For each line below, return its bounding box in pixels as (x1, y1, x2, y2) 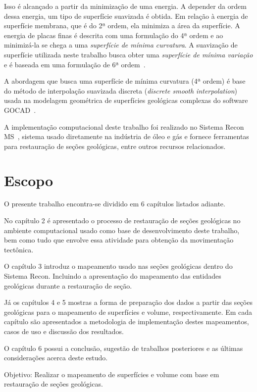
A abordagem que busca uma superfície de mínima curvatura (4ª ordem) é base (4, 76, 246, 86)
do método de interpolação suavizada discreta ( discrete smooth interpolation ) (4, 85, 238, 96)
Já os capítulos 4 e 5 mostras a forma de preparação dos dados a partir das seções (4, 297, 253, 307)
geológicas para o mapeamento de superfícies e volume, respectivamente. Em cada (4, 306, 253, 317)
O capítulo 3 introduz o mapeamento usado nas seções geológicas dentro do (4, 261, 233, 271)
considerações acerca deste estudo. (4, 352, 108, 363)
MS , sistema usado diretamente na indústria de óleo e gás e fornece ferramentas (4, 131, 249, 142)
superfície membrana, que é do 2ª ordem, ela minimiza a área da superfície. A (4, 20, 240, 31)
